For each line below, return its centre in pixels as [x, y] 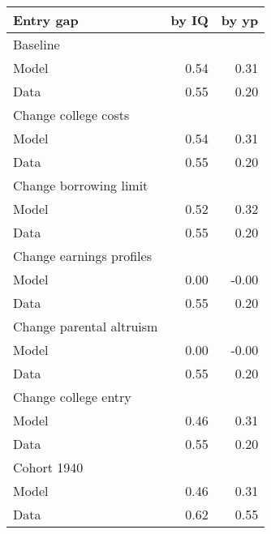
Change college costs [71, 115]
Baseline [37, 44]
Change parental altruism [86, 326]
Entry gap [46, 20]
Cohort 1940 [48, 467]
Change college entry [72, 397]
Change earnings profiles [82, 256]
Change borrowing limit [81, 185]
